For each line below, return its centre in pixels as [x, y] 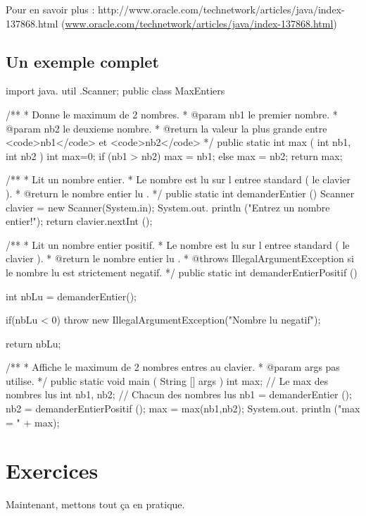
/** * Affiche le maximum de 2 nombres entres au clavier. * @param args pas [173, 367]
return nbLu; [33, 343]
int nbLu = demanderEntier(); [71, 296]
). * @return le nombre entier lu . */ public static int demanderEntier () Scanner [180, 193]
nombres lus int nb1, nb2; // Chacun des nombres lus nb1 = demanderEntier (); [179, 394]
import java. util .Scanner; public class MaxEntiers [115, 91]
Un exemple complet [82, 61]
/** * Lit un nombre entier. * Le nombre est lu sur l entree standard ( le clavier [178, 179]
